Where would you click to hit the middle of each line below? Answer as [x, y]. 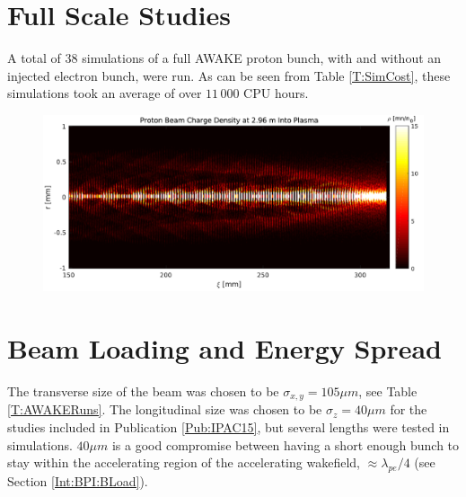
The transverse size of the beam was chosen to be [143, 390]
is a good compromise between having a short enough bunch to [286, 444]
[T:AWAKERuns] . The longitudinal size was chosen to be [165, 409]
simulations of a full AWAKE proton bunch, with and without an [262, 58]
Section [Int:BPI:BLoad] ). [78, 480]
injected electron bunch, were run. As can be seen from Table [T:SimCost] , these [229, 75]
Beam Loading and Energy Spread [224, 347]
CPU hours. [276, 93]
